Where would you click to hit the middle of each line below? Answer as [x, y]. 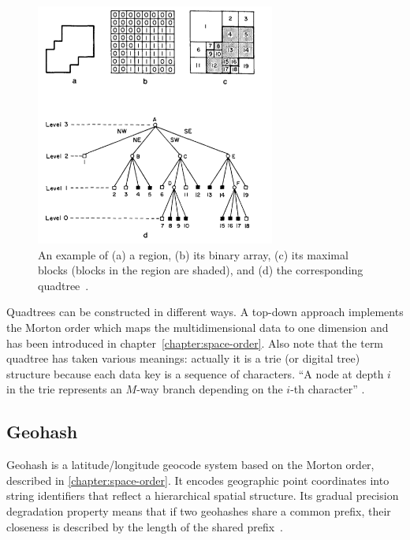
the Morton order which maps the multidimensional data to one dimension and [198, 328]
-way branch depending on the [210, 389]
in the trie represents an [64, 389]
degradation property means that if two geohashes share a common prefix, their [199, 511]
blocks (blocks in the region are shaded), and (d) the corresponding [201, 270]
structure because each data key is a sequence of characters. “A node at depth [195, 373]
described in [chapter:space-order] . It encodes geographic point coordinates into [198, 480]
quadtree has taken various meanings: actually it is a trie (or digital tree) [183, 358]
